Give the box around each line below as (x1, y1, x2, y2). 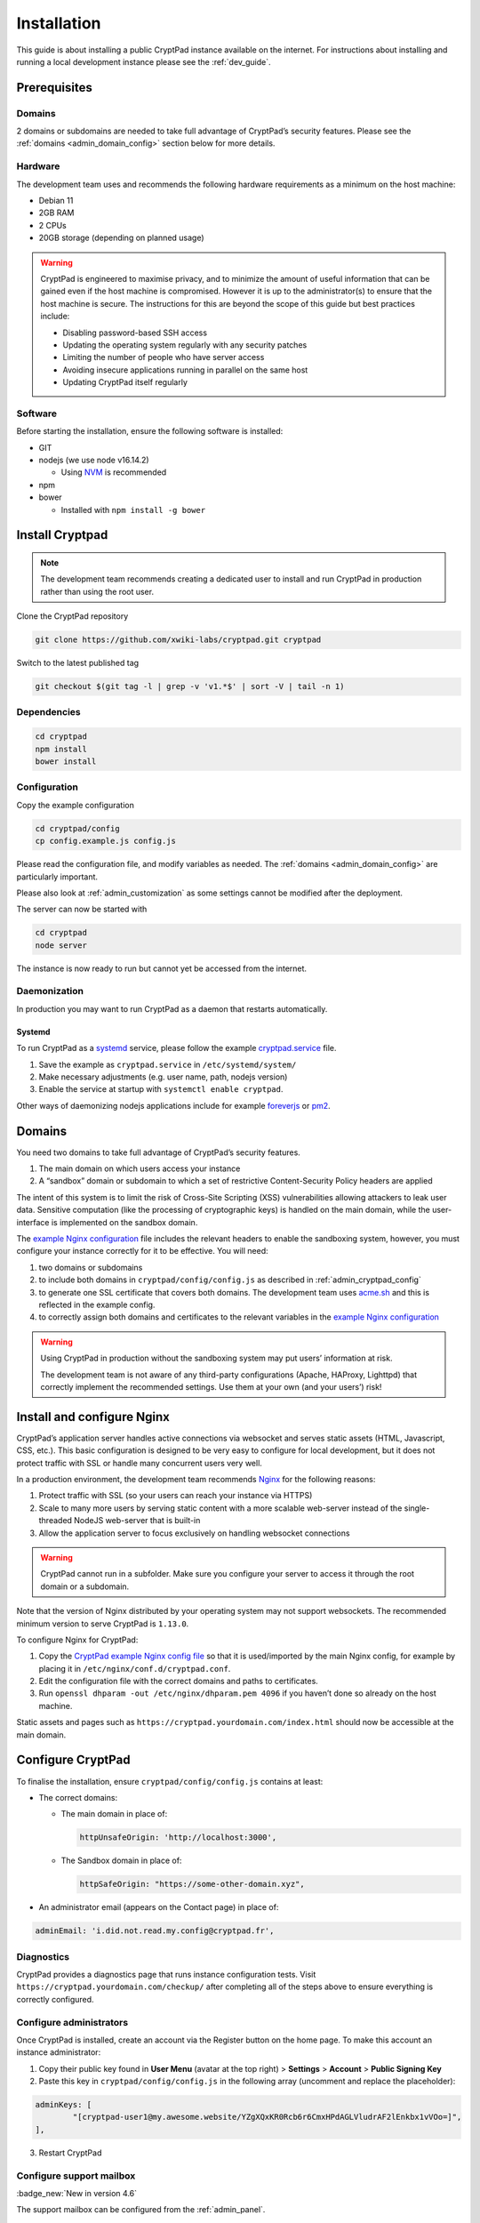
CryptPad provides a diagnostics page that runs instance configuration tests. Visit (16, 1969, 316, 1979)
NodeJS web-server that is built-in (74, 1515, 201, 1526)
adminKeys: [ (35, 2099, 92, 2110)
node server (35, 940, 88, 951)
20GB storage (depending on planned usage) (38, 232, 204, 244)
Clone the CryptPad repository (16, 611, 129, 622)
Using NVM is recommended (60, 467, 167, 478)
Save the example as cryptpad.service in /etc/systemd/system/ (38, 1059, 297, 1070)
